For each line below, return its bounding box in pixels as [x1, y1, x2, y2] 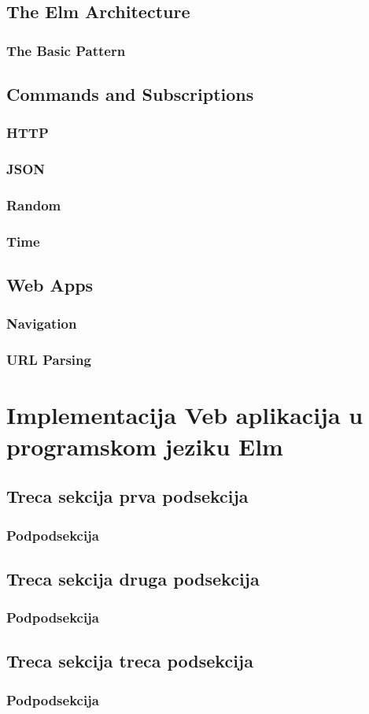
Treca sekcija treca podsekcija [6, 649, 253, 673]
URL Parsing [6, 350, 91, 370]
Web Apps [6, 273, 94, 297]
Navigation [6, 314, 77, 333]
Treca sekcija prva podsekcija [6, 484, 249, 508]
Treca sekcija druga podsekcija [6, 566, 260, 590]
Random [6, 195, 61, 215]
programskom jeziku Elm [6, 430, 283, 462]
